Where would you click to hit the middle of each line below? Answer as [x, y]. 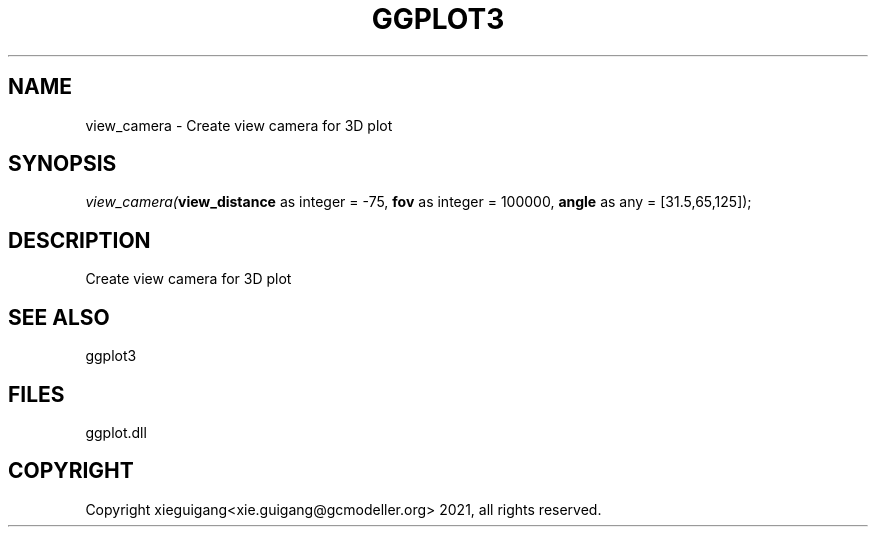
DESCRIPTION [79, 240]
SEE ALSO [59, 317]
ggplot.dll [116, 432]
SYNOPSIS [62, 164]
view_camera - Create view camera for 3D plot [239, 125]
